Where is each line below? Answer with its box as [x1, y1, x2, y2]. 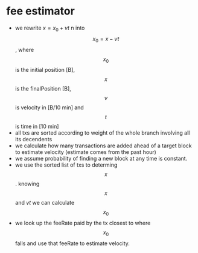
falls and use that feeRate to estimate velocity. [14, 240, 130, 247]
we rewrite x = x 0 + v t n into [14, 24, 85, 33]
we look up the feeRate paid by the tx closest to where [14, 219, 151, 227]
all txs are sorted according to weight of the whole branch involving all [14, 129, 190, 136]
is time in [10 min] [14, 123, 59, 130]
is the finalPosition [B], [14, 85, 71, 92]
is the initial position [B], [14, 66, 75, 74]
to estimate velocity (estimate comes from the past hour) [14, 149, 157, 156]
